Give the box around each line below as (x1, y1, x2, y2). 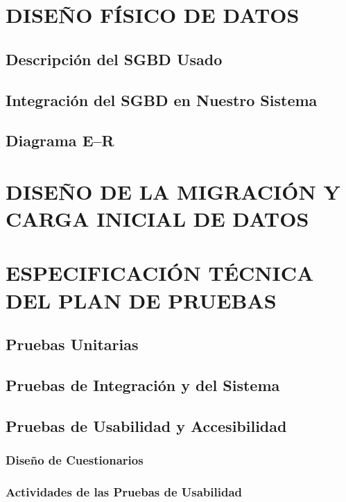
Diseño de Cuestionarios (6, 451, 144, 469)
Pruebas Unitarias (6, 334, 139, 355)
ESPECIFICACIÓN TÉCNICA (6, 259, 314, 287)
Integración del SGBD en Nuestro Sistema (6, 89, 318, 110)
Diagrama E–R (6, 130, 114, 151)
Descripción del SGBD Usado (6, 48, 223, 69)
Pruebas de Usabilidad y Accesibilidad (6, 415, 287, 436)
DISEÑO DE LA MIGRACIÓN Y (6, 177, 340, 205)
